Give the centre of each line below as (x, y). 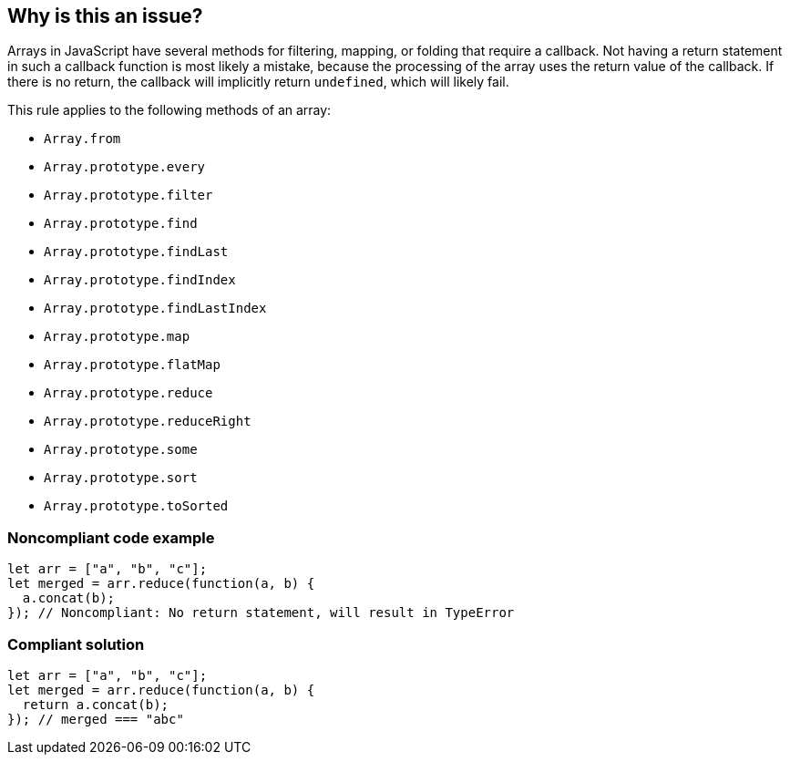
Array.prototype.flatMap (132, 365)
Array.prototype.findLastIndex (155, 309)
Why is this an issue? (105, 16)
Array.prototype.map (117, 337)
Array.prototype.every (125, 167)
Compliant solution (76, 644)
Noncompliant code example (111, 537)
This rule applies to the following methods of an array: (169, 110)
